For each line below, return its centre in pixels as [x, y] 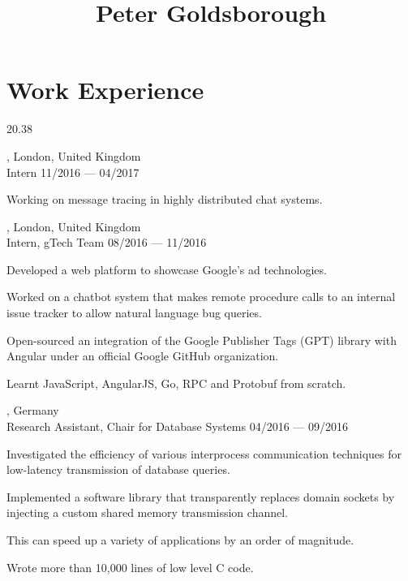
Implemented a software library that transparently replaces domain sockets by [201, 496]
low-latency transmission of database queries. [118, 469]
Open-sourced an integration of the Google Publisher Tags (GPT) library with [202, 340]
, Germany [33, 410]
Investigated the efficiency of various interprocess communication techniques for [204, 453]
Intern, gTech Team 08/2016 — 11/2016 [107, 242]
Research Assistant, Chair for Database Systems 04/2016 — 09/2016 [178, 426]
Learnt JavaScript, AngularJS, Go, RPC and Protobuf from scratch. [176, 383]
